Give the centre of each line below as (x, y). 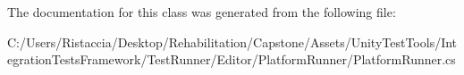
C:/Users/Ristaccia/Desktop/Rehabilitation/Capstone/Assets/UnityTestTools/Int (232, 42)
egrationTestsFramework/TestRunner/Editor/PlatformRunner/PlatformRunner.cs (232, 59)
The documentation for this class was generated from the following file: (202, 12)
